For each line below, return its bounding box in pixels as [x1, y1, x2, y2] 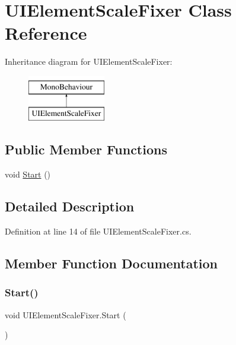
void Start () [5, 168, 51, 181]
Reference [5, 21, 87, 45]
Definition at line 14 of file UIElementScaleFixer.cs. [5, 225, 192, 238]
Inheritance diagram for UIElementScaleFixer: [5, 55, 173, 68]
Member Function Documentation [5, 254, 218, 273]
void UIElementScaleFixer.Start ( [5, 308, 126, 321]
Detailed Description [5, 197, 135, 216]
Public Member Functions [5, 140, 167, 159]
